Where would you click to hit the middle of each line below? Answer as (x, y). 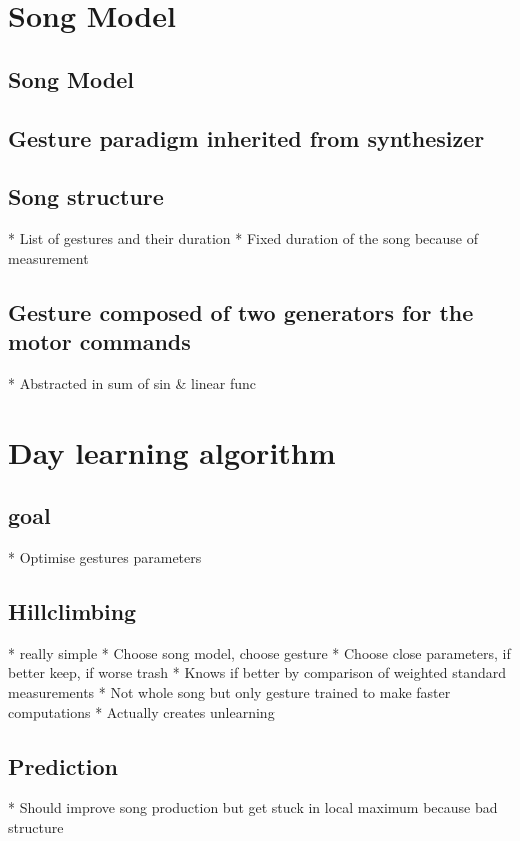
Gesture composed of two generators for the (241, 311)
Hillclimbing (72, 611)
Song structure (86, 196)
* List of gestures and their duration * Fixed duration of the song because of (243, 238)
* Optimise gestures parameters (105, 557)
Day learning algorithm (172, 451)
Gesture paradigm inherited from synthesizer (246, 137)
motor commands (99, 341)
